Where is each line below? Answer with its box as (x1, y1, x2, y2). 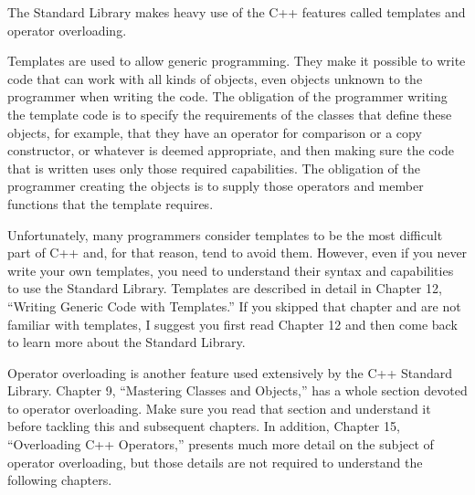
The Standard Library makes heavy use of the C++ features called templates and (7, 3, 466, 21)
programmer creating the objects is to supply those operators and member (7, 176, 424, 195)
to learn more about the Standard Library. (7, 332, 246, 352)
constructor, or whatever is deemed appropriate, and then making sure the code (7, 141, 454, 160)
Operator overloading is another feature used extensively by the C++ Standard (7, 363, 453, 382)
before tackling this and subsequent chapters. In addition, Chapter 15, (7, 416, 400, 436)
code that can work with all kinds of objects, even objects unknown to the (7, 68, 423, 88)
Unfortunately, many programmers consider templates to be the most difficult (7, 225, 443, 244)
